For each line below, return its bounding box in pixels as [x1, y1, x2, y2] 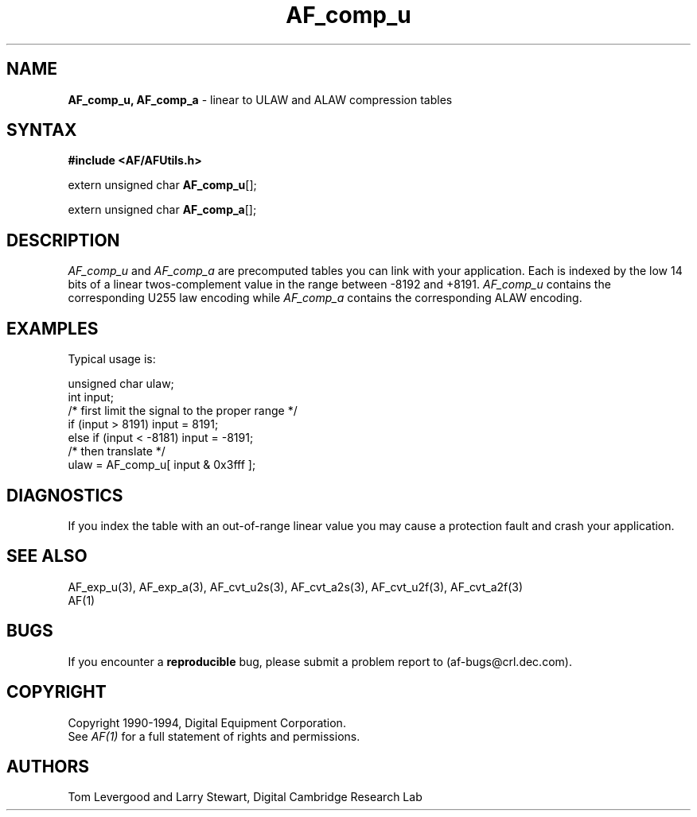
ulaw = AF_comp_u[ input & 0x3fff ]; [68, 458, 256, 472]
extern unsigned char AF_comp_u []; [68, 178, 257, 192]
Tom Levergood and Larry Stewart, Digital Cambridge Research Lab [68, 790, 422, 804]
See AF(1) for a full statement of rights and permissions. [68, 729, 360, 743]
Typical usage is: [68, 352, 156, 366]
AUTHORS [6, 756, 90, 776]
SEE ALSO [6, 546, 88, 567]
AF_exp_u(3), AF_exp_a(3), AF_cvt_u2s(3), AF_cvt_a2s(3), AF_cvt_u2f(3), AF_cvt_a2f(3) [68, 579, 524, 594]
